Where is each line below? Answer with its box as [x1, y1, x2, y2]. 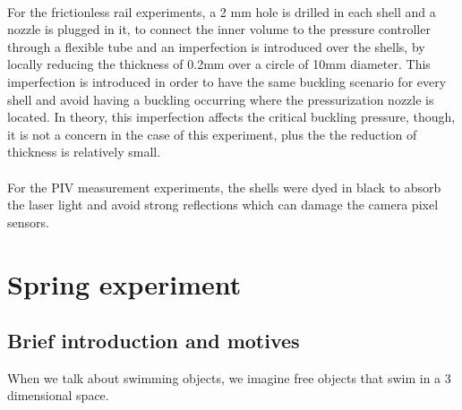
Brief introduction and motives [7, 327, 300, 354]
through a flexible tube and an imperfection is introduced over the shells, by [7, 37, 425, 56]
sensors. [7, 212, 49, 231]
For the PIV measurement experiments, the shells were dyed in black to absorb [7, 177, 441, 196]
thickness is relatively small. [7, 142, 161, 161]
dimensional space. [7, 386, 109, 405]
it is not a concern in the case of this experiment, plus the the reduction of [7, 124, 417, 143]
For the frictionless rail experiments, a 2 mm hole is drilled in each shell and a [7, 2, 436, 21]
